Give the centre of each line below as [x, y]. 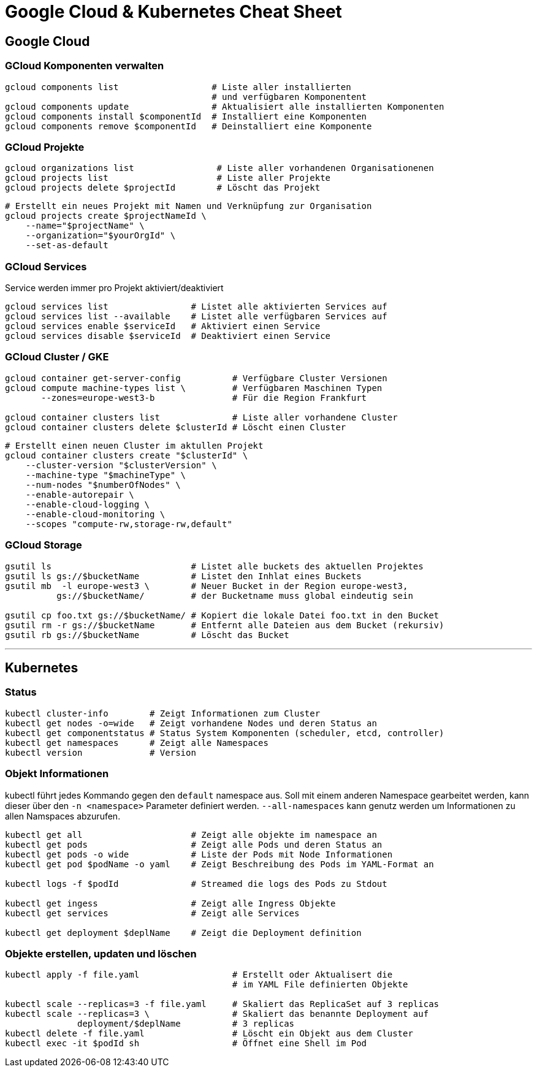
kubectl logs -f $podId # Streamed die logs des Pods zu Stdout [196, 884]
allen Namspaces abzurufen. [63, 816]
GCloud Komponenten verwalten [85, 66]
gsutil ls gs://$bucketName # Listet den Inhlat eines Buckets [183, 576]
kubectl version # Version [101, 752]
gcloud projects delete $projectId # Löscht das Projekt [163, 188]
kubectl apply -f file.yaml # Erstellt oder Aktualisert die [199, 975]
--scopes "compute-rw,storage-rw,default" [129, 524]
